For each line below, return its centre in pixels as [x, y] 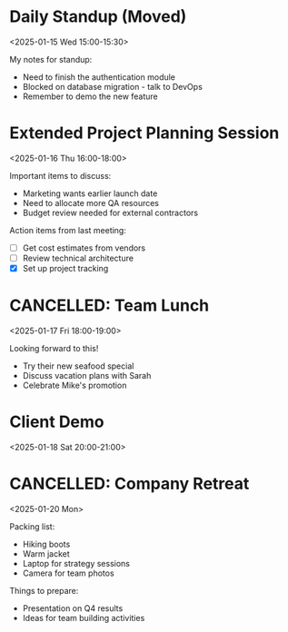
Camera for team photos [69, 573]
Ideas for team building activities [84, 617]
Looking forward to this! [54, 348]
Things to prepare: [44, 590]
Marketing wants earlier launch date [90, 193]
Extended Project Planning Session [144, 133]
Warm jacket [46, 553]
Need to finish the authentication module [99, 77]
